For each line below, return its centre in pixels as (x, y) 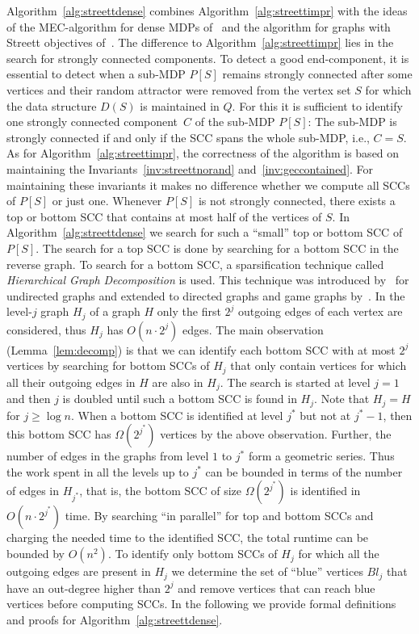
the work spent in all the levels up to (98, 471)
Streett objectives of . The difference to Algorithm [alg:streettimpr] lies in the (200, 42)
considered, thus (46, 329)
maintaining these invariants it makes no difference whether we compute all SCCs (208, 185)
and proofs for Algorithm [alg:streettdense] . (115, 619)
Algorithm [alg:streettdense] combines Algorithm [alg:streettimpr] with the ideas (207, 10)
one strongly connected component (92, 122)
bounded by (36, 554)
